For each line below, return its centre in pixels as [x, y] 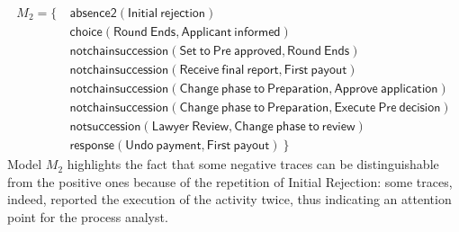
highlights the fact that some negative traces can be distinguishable [253, 164]
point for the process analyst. [88, 217]
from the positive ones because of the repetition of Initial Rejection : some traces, [230, 181]
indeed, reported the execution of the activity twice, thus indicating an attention [229, 199]
